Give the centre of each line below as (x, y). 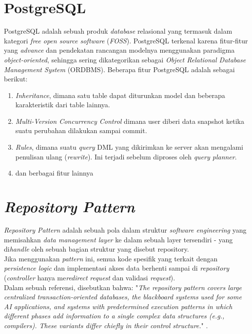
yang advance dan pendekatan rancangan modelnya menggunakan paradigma (119, 50)
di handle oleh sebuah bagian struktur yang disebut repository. (97, 249)
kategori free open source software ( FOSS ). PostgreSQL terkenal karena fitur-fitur (126, 40)
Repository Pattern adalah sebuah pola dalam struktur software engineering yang (125, 229)
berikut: (16, 79)
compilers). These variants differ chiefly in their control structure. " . (106, 325)
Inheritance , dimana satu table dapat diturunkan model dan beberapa (120, 95)
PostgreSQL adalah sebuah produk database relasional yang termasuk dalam (118, 31)
